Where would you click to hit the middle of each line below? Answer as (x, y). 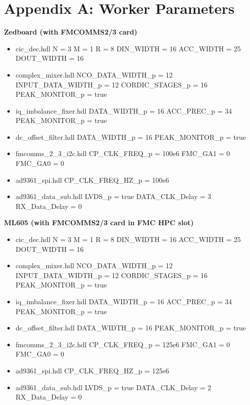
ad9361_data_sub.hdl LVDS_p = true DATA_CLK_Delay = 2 (113, 387)
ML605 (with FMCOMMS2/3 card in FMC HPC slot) (99, 223)
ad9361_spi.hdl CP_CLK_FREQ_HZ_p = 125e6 (92, 370)
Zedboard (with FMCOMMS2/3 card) (71, 32)
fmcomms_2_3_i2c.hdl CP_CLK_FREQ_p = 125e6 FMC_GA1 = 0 (123, 344)
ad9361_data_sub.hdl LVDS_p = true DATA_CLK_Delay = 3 (113, 196)
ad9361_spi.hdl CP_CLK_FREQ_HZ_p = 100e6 (92, 180)
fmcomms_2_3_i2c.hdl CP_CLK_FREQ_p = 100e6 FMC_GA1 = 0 (123, 153)
